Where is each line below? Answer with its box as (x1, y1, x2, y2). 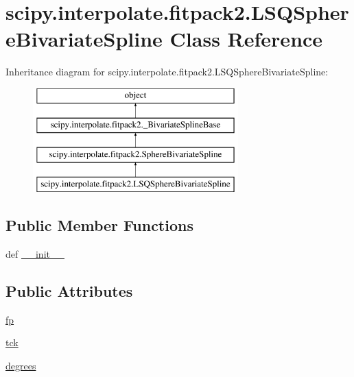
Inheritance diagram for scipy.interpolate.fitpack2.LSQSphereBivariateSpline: (5, 64, 329, 79)
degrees (5, 358, 36, 372)
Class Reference (169, 25, 323, 53)
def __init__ (5, 246, 64, 260)
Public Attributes (5, 280, 133, 301)
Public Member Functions (5, 215, 193, 236)
